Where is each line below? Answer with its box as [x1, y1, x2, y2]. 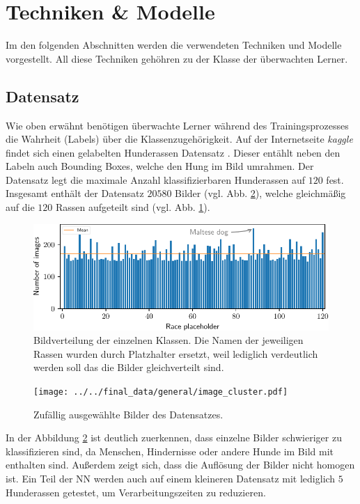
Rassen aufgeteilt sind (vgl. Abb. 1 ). [55, 200, 210, 214]
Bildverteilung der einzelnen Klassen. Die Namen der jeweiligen [33, 333, 304, 347]
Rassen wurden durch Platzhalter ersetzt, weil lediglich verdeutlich [33, 346, 318, 361]
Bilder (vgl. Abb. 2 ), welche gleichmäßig [175, 186, 346, 200]
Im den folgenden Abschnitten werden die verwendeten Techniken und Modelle [6, 38, 342, 52]
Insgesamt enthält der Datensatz [6, 186, 144, 200]
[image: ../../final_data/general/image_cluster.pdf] [33, 386, 288, 397]
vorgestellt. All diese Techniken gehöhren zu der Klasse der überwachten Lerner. [6, 51, 348, 65]
